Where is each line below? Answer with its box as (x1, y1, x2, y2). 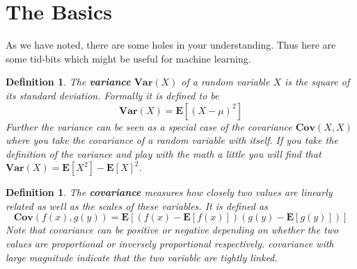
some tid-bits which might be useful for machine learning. (6, 51, 251, 65)
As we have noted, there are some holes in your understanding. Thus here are (6, 38, 336, 52)
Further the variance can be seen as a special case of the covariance (6, 119, 292, 133)
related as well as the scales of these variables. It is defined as (6, 198, 268, 213)
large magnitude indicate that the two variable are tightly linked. (6, 250, 278, 264)
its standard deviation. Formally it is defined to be (6, 88, 219, 102)
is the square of (284, 74, 350, 89)
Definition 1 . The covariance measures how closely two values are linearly (6, 185, 333, 199)
